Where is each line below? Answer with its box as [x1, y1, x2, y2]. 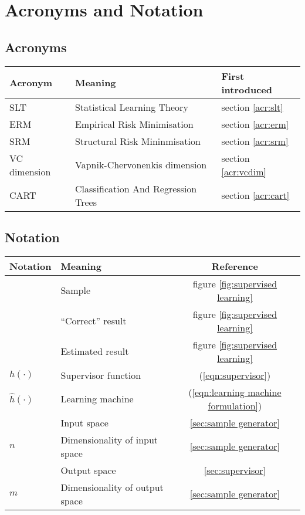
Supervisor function [60, 368, 141, 382]
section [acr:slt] [221, 100, 283, 114]
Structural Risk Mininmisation [74, 134, 201, 148]
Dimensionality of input [60, 432, 158, 446]
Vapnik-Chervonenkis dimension [74, 158, 207, 172]
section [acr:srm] [221, 134, 289, 148]
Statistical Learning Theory [74, 100, 188, 114]
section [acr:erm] [221, 117, 289, 131]
